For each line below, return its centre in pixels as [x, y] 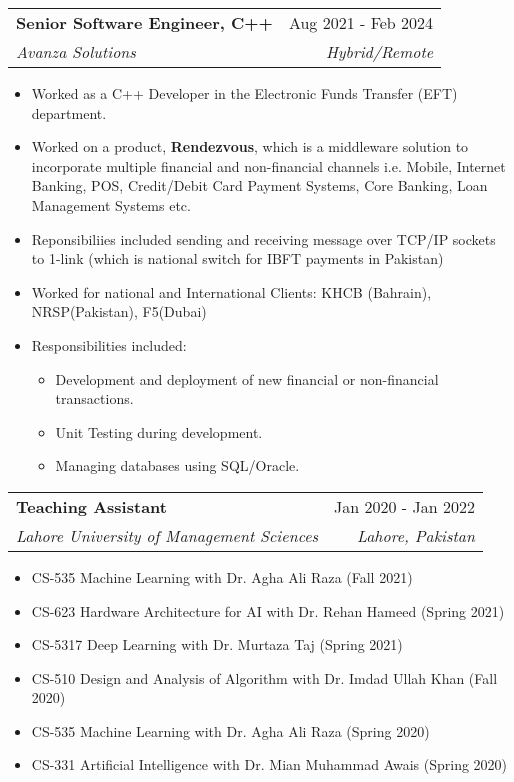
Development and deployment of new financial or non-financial [247, 378]
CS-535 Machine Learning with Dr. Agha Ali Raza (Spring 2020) [230, 730]
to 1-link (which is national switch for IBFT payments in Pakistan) [237, 258]
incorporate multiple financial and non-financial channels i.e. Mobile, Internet [268, 165]
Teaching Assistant [91, 506]
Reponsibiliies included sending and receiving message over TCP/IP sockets [263, 238]
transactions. [94, 398]
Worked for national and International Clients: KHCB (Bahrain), [231, 291]
